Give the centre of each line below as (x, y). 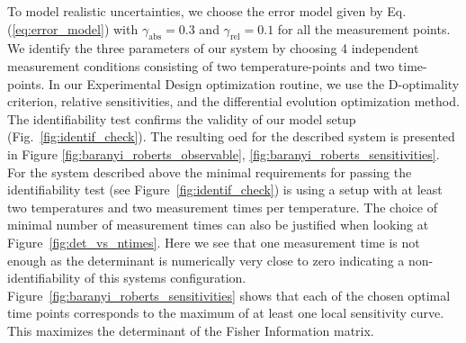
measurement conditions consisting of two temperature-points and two (201, 65)
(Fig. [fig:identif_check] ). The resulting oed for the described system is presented (231, 136)
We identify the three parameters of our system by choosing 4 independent (213, 48)
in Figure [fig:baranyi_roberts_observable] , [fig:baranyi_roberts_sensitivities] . (224, 153)
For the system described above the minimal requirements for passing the (210, 171)
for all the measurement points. (364, 28)
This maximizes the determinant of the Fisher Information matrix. (191, 330)
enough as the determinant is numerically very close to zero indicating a (206, 260)
